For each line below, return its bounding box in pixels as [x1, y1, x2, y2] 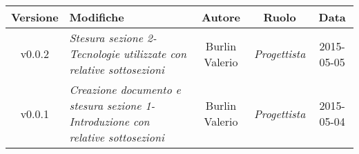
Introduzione [69, 113, 130, 129]
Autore [201, 9, 240, 25]
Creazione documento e [69, 81, 181, 97]
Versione [11, 9, 59, 25]
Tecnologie [69, 46, 119, 61]
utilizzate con [123, 46, 186, 61]
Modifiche [69, 9, 124, 25]
